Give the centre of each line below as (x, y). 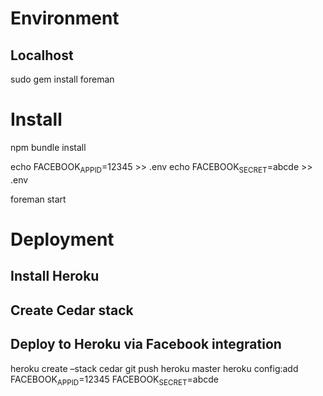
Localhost (42, 55)
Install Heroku (55, 276)
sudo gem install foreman (62, 79)
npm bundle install (48, 147)
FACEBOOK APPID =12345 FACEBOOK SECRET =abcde (114, 380)
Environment (65, 18)
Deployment (62, 239)
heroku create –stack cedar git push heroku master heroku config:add (154, 368)
